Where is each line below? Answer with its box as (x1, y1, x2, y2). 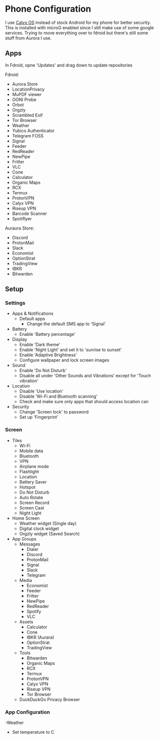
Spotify (26, 608, 41, 614)
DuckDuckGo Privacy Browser (19, 696, 80, 702)
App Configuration (5, 708, 50, 715)
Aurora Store (12, 81, 38, 87)
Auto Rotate (19, 494, 43, 500)
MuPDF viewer (12, 91, 42, 97)
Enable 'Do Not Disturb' (19, 368, 67, 373)
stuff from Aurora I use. (5, 35, 52, 41)
